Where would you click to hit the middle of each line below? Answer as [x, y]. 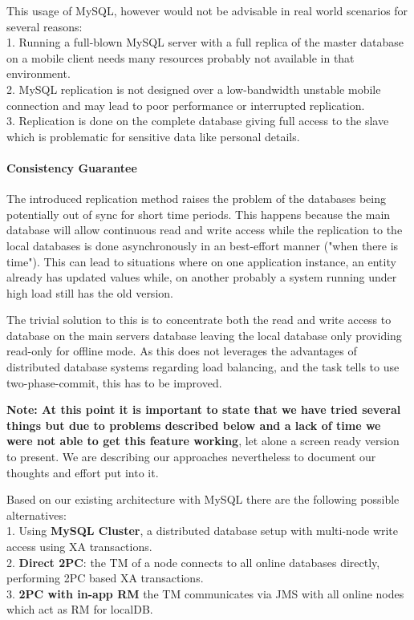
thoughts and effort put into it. [83, 472]
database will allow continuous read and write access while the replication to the [205, 230]
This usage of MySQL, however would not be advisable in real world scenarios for [207, 10]
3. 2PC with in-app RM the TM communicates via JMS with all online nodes [205, 593]
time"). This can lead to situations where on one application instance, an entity [201, 261]
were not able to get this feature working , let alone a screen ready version [203, 441]
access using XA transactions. [79, 547]
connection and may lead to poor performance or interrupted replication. [186, 105]
